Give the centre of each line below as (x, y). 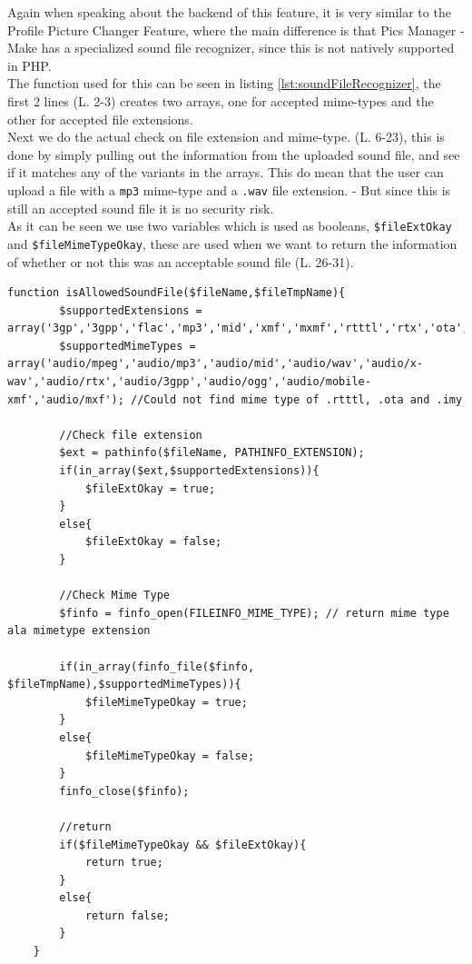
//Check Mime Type (114, 596)
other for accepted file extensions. (100, 119)
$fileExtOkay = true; (150, 488)
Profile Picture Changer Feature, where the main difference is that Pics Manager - (236, 30)
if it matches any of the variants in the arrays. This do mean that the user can (226, 172)
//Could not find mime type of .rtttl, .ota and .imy (297, 399)
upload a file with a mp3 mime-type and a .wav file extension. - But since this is (229, 189)
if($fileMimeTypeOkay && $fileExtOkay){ (183, 845)
